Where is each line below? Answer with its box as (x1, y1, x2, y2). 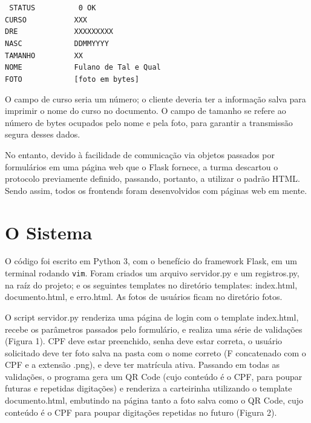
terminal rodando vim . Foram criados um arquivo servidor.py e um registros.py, (5, 267, 300, 279)
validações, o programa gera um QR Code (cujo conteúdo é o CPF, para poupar (5, 370, 303, 382)
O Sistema (5, 219, 93, 244)
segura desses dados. (5, 128, 80, 141)
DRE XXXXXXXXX (5, 27, 113, 36)
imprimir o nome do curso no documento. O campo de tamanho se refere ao (5, 104, 286, 117)
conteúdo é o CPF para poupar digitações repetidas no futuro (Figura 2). (5, 405, 277, 418)
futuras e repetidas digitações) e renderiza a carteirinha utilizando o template (5, 382, 292, 395)
